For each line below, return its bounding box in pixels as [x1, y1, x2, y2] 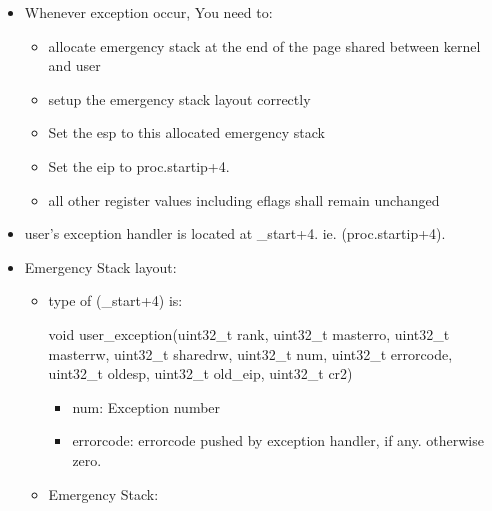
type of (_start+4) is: [48, 290, 183, 311]
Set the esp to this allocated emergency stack [48, 122, 325, 143]
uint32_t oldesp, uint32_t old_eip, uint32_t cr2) [48, 363, 353, 384]
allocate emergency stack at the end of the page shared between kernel [48, 35, 481, 56]
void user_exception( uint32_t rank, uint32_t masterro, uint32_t [48, 323, 450, 344]
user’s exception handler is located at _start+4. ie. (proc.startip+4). [24, 223, 446, 244]
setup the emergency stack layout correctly [48, 88, 311, 109]
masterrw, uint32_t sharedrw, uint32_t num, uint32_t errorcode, [48, 343, 453, 364]
